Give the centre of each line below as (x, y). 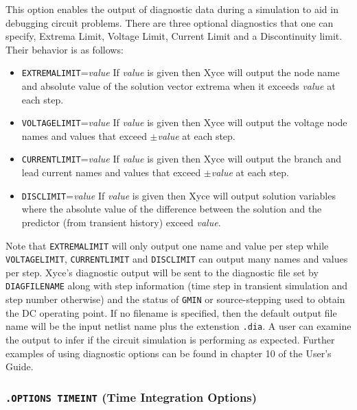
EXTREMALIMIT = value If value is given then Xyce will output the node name (181, 72)
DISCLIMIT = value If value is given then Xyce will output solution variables (178, 195)
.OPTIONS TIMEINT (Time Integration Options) (131, 397)
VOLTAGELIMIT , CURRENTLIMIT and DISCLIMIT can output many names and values (177, 259)
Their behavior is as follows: (65, 49)
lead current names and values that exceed (111, 172)
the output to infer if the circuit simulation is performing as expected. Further (170, 340)
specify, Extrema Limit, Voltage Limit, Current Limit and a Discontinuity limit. (174, 36)
